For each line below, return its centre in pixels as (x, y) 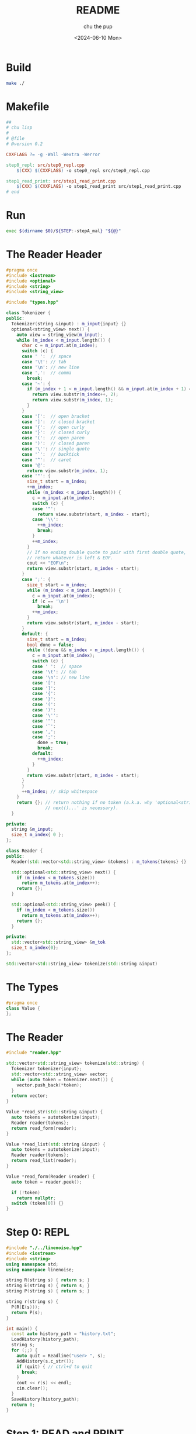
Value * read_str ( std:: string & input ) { (55, 1112)
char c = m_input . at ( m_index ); (60, 346)
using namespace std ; (32, 1264)
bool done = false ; (51, 645)
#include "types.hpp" (32, 302)
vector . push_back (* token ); (49, 1085)
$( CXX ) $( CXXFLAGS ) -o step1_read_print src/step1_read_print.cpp (99, 187)
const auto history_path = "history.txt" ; (64, 1334)
